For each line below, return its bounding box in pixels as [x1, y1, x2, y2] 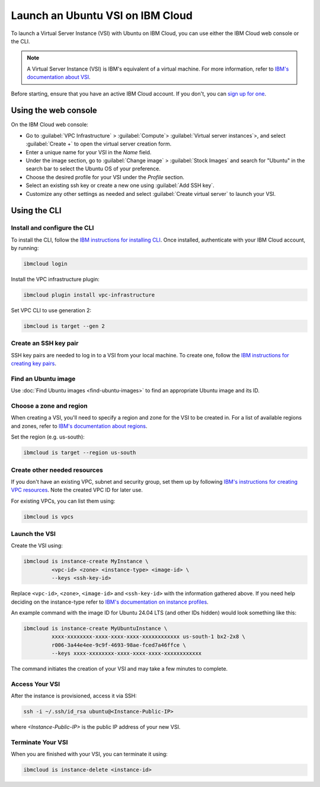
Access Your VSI [11, 680, 60, 688]
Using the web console [11, 106, 97, 116]
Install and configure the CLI [11, 224, 94, 232]
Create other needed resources [11, 466, 103, 474]
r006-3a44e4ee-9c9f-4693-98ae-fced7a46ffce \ [51, 642, 186, 648]
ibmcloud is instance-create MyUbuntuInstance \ [23, 625, 168, 631]
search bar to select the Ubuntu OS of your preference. [25, 165, 161, 172]
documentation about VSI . [27, 74, 91, 81]
